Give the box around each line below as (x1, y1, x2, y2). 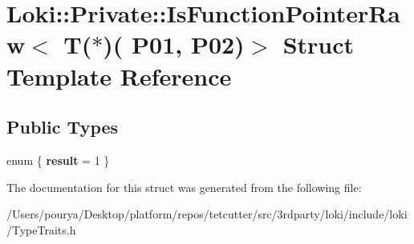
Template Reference (6, 59, 232, 92)
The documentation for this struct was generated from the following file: (6, 178, 362, 195)
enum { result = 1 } (6, 151, 110, 168)
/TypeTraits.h (6, 221, 76, 238)
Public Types (6, 114, 119, 139)
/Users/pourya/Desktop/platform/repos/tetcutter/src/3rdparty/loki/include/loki (6, 206, 408, 222)
